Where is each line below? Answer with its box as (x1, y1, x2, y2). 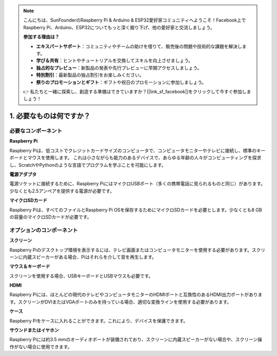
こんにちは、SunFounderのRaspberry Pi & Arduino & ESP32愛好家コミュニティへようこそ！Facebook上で (23, 17, 246, 23)
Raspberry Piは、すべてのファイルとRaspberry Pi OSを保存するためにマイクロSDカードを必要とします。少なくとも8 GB (9, 207, 262, 213)
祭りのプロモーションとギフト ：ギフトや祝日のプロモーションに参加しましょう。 (36, 79, 207, 85)
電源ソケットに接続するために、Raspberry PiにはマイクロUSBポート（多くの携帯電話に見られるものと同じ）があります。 (9, 181, 266, 187)
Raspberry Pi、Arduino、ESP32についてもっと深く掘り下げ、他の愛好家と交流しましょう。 (23, 24, 215, 30)
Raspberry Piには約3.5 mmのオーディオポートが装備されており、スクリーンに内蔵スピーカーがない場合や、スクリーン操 (9, 337, 263, 343)
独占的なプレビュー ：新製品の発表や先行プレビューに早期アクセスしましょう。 (36, 65, 202, 71)
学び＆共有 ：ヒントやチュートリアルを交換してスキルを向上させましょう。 (36, 57, 193, 64)
